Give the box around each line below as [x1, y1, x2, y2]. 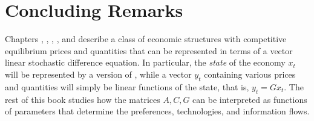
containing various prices [204, 67, 296, 80]
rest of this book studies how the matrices [5, 93, 160, 105]
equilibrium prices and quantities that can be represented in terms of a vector [5, 44, 293, 57]
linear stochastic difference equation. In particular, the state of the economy [5, 56, 286, 69]
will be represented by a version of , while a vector [5, 67, 192, 80]
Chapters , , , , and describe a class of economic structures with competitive [5, 33, 287, 45]
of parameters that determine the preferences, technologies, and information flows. [5, 105, 310, 117]
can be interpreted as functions [192, 93, 307, 105]
